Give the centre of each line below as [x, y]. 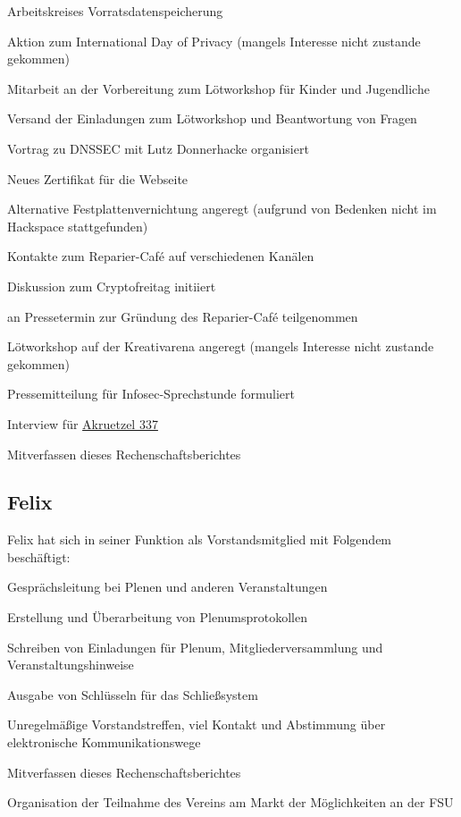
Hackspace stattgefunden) [78, 226]
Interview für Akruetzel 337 [83, 423]
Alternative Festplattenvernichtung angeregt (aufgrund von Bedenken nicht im [222, 209]
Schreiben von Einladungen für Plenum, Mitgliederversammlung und [195, 647]
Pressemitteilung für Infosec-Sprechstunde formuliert [151, 394]
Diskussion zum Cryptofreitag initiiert [112, 286]
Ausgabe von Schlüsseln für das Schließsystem [133, 694]
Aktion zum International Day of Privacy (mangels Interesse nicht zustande [214, 41]
